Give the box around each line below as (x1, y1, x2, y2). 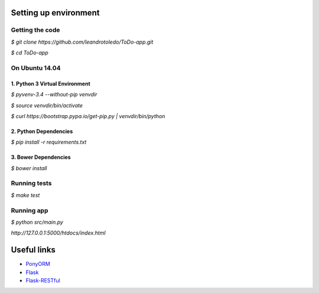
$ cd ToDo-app (11, 49, 48, 56)
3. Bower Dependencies (11, 154, 71, 161)
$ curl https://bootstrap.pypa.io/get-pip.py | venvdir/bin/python (11, 112, 165, 119)
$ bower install (11, 164, 47, 171)
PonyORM (25, 261, 50, 268)
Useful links (11, 245, 56, 255)
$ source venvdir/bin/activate (11, 102, 83, 109)
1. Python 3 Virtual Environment (11, 80, 91, 87)
